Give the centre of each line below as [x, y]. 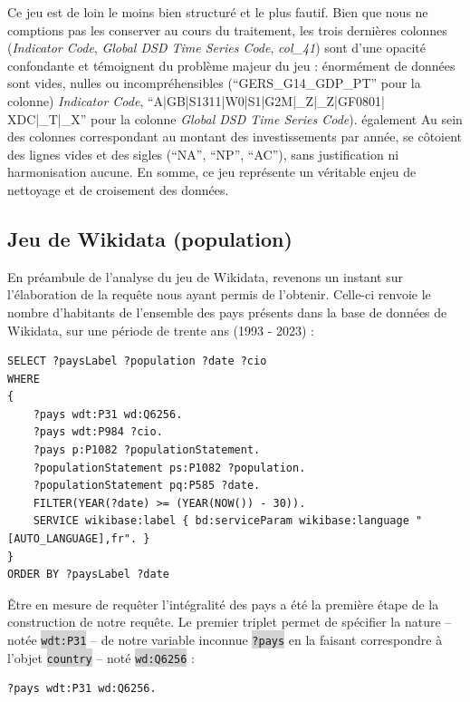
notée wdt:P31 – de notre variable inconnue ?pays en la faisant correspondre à [225, 640]
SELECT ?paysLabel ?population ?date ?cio [137, 361]
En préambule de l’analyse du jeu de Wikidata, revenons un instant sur [205, 276]
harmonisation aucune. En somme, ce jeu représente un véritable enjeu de [212, 172]
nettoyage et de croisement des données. [118, 189]
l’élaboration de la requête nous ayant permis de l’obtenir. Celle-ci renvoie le [219, 294]
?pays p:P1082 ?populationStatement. [147, 450]
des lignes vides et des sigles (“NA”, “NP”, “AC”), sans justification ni [203, 154]
